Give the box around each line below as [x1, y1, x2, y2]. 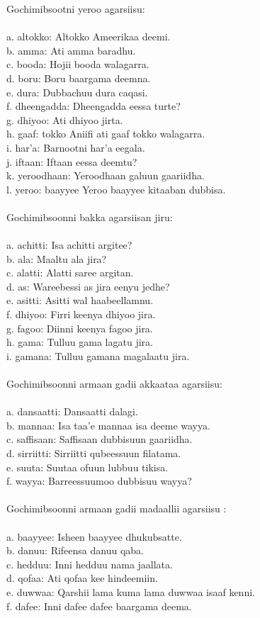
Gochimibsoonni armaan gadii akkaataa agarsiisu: [6, 376, 222, 391]
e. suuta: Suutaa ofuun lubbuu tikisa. [6, 459, 169, 474]
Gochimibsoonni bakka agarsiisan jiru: [6, 209, 173, 224]
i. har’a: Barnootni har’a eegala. [6, 140, 145, 154]
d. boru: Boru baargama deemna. [6, 70, 151, 85]
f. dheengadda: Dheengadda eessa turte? [6, 99, 181, 113]
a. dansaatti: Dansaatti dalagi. [6, 404, 138, 419]
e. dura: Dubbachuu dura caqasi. [6, 84, 148, 99]
